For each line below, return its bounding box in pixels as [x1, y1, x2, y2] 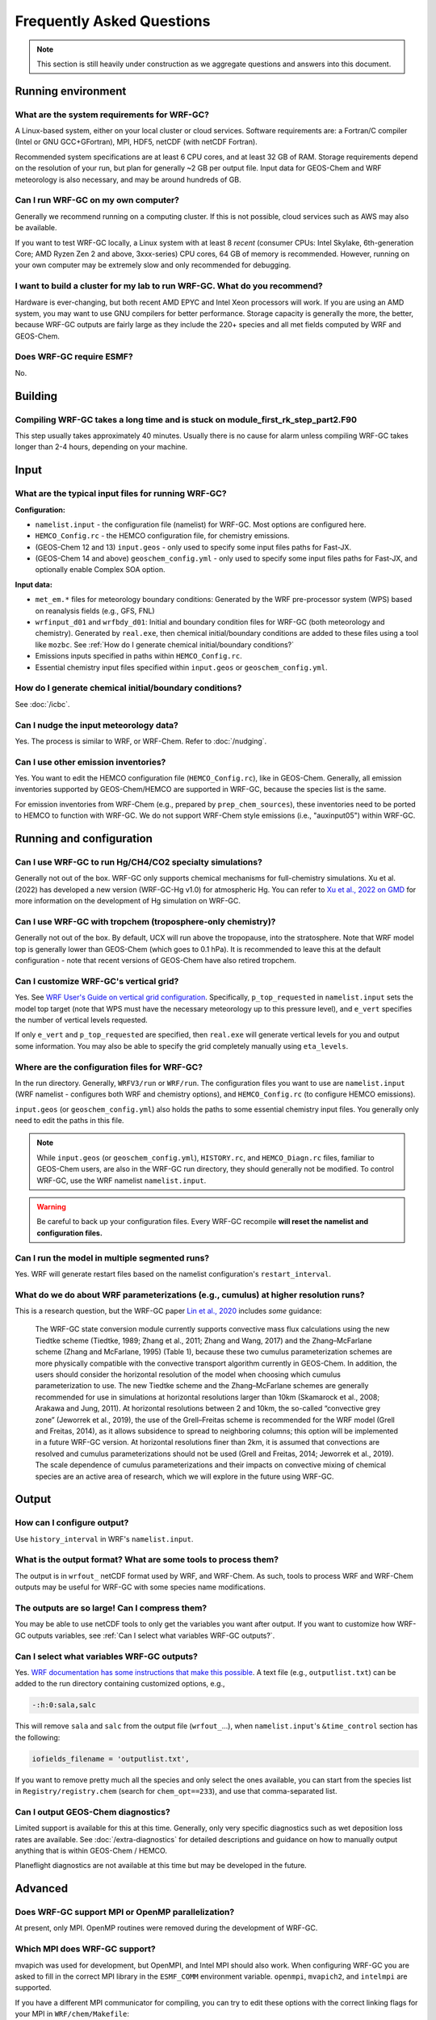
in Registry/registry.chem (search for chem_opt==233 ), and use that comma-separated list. [15, 1786, 337, 1796]
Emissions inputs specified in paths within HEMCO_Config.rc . [35, 651, 242, 661]
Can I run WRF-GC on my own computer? [15, 195, 179, 206]
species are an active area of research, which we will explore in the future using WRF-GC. [35, 1471, 334, 1481]
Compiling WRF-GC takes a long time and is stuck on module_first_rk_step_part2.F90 [15, 414, 357, 425]
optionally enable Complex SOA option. [35, 565, 166, 574]
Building [15, 389, 58, 403]
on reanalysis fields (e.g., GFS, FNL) [35, 606, 155, 616]
